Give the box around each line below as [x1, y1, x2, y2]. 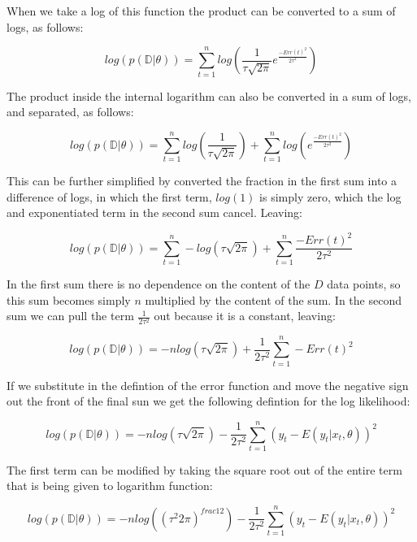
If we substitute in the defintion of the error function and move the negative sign [7, 376, 409, 393]
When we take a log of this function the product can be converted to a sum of [7, 2, 396, 19]
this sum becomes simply [7, 291, 131, 308]
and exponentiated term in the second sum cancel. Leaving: [7, 204, 302, 221]
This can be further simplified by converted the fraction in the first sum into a [7, 172, 397, 189]
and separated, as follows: [7, 103, 134, 120]
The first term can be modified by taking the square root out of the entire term [7, 461, 402, 478]
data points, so [327, 275, 401, 293]
